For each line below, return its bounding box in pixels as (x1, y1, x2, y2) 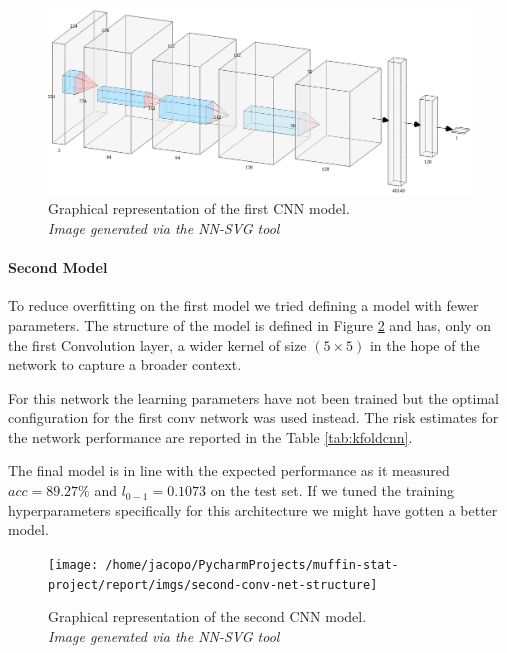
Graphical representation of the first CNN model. (48, 198, 350, 219)
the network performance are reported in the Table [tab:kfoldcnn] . (8, 426, 413, 447)
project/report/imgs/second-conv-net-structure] (48, 577, 378, 592)
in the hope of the (369, 334, 480, 355)
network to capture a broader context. (8, 354, 242, 375)
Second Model (8, 257, 108, 278)
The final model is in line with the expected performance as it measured (8, 460, 450, 481)
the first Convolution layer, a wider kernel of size (8, 334, 307, 355)
